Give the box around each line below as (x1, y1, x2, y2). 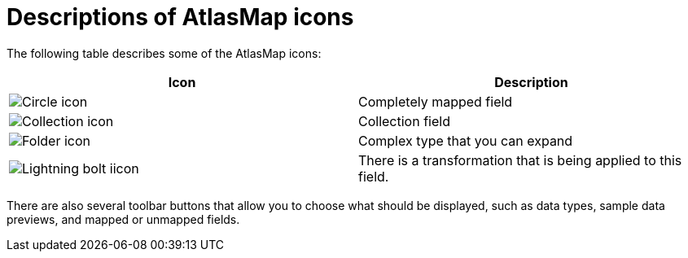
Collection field (358, 112, 450, 129)
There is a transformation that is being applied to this (358, 151, 682, 168)
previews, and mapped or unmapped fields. (7, 212, 240, 226)
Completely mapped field (358, 93, 513, 110)
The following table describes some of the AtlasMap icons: (7, 46, 322, 60)
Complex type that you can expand (358, 132, 573, 149)
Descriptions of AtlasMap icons (7, 3, 354, 31)
